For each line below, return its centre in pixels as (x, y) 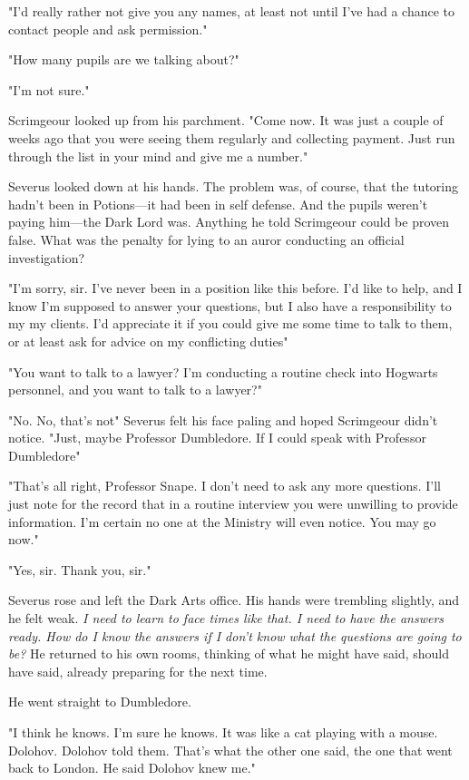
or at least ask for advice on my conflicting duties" (148, 341)
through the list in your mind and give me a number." (158, 156)
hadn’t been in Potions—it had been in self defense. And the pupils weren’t (218, 204)
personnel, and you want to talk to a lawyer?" (135, 390)
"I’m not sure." (49, 89)
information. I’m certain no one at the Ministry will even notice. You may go (222, 521)
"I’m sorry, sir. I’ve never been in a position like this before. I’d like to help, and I (235, 288)
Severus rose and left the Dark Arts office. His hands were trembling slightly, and (234, 600)
